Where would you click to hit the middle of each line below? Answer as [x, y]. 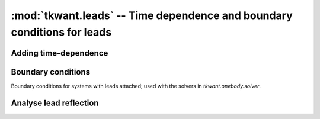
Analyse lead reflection [55, 103]
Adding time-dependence [60, 53]
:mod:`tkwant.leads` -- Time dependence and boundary [152, 15]
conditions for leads [61, 32]
